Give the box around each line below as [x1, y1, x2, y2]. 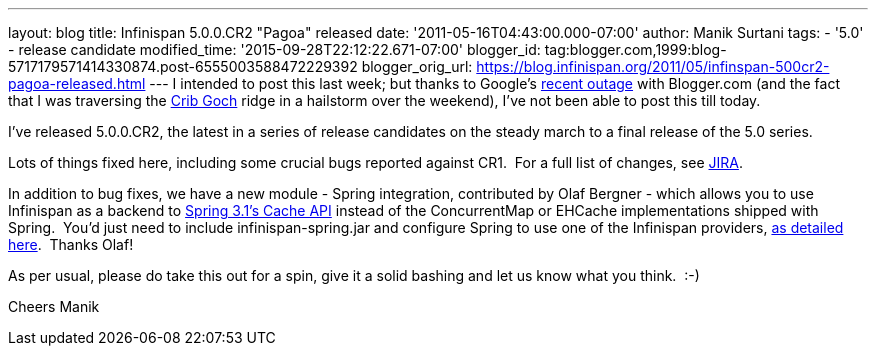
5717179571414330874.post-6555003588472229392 [8, 58, 358, 75]
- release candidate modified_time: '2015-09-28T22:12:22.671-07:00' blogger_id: [8, 41, 541, 58]
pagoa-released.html [8, 75, 146, 92]
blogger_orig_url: [361, 58, 473, 75]
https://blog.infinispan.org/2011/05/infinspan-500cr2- [476, 58, 830, 75]
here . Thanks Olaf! [8, 236, 134, 253]
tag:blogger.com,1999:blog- [544, 41, 727, 58]
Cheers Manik [8, 298, 100, 315]
